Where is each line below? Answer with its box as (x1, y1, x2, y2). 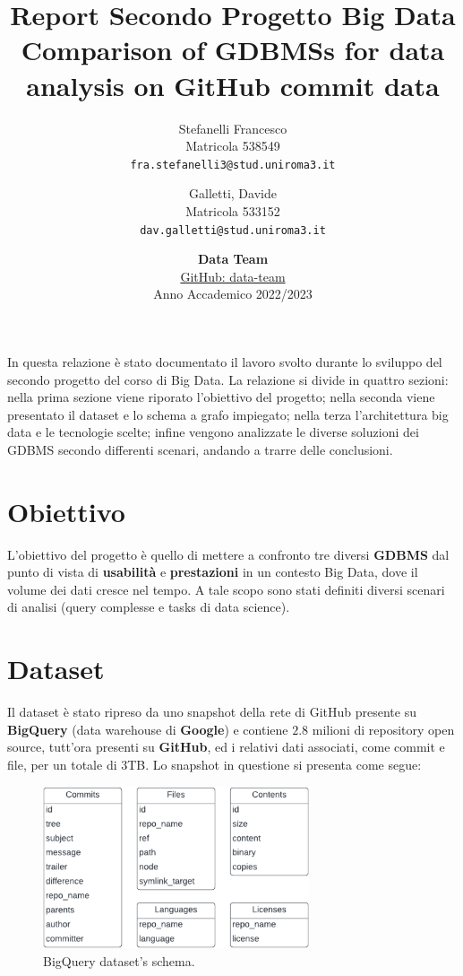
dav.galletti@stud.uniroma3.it (140, 223, 326, 237)
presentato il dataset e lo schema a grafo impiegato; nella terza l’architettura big (7, 405, 449, 423)
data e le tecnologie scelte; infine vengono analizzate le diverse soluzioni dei (7, 423, 419, 441)
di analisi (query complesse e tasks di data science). (7, 597, 290, 616)
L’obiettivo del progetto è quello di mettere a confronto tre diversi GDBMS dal (7, 545, 450, 563)
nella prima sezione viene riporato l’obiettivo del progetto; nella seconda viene (7, 388, 435, 406)
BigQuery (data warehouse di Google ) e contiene (7, 719, 288, 738)
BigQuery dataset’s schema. (43, 951, 195, 970)
